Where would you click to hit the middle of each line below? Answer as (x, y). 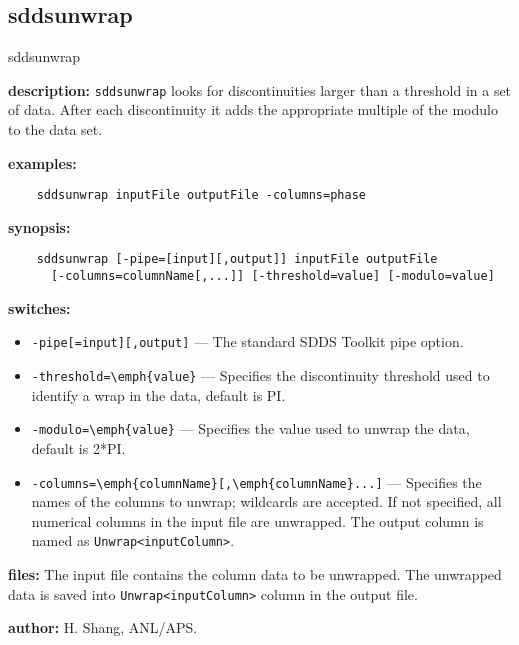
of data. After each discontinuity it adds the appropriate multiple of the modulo (253, 109)
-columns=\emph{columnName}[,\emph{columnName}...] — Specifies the (256, 481)
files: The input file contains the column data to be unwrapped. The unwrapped (255, 574)
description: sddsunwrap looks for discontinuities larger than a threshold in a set (260, 89)
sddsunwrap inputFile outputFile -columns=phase (201, 195)
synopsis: (39, 226)
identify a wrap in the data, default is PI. (158, 394)
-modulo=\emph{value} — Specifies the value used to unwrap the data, (250, 428)
